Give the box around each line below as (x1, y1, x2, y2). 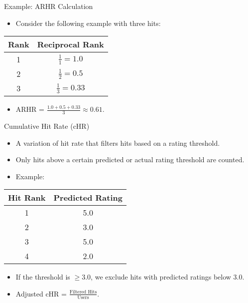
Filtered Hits (69, 290, 97, 295)
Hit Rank (8, 192, 46, 204)
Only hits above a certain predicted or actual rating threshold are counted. (15, 154, 245, 165)
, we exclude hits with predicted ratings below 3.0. (91, 272, 245, 282)
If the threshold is (15, 272, 70, 282)
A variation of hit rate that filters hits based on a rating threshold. (15, 137, 220, 148)
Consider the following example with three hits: (15, 17, 161, 28)
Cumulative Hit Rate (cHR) (4, 121, 90, 131)
